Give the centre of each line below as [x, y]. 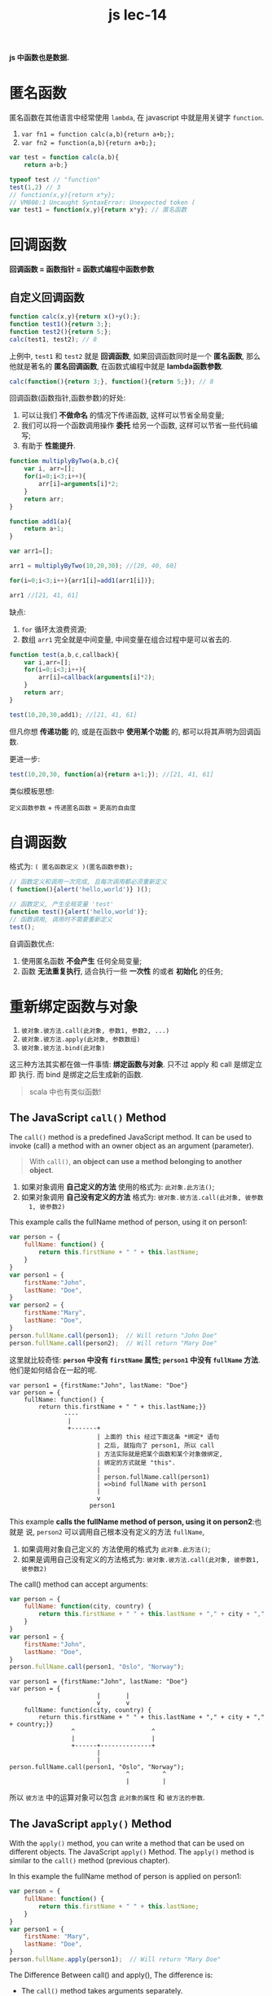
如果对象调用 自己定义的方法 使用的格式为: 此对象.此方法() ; [118, 1187]
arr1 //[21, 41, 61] [44, 595]
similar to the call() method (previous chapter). [90, 1861]
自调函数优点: [32, 943]
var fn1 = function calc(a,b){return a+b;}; [98, 135]
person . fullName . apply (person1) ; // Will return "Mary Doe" [115, 1959]
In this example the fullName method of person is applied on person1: [125, 1876]
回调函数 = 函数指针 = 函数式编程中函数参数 [82, 269]
